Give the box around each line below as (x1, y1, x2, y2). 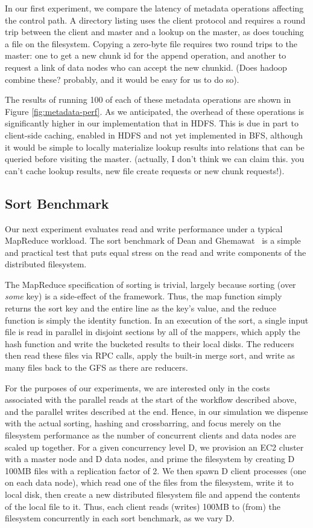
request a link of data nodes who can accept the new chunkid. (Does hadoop (5, 60, 287, 73)
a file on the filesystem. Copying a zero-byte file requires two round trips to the (5, 37, 298, 50)
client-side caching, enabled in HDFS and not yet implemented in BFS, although (5, 128, 303, 141)
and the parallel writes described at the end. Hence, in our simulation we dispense (5, 405, 308, 417)
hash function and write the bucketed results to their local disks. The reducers (5, 337, 294, 350)
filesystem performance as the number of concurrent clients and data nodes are (5, 429, 296, 442)
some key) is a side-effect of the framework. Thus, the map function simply (5, 290, 282, 302)
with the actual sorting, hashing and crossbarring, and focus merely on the (5, 417, 281, 429)
